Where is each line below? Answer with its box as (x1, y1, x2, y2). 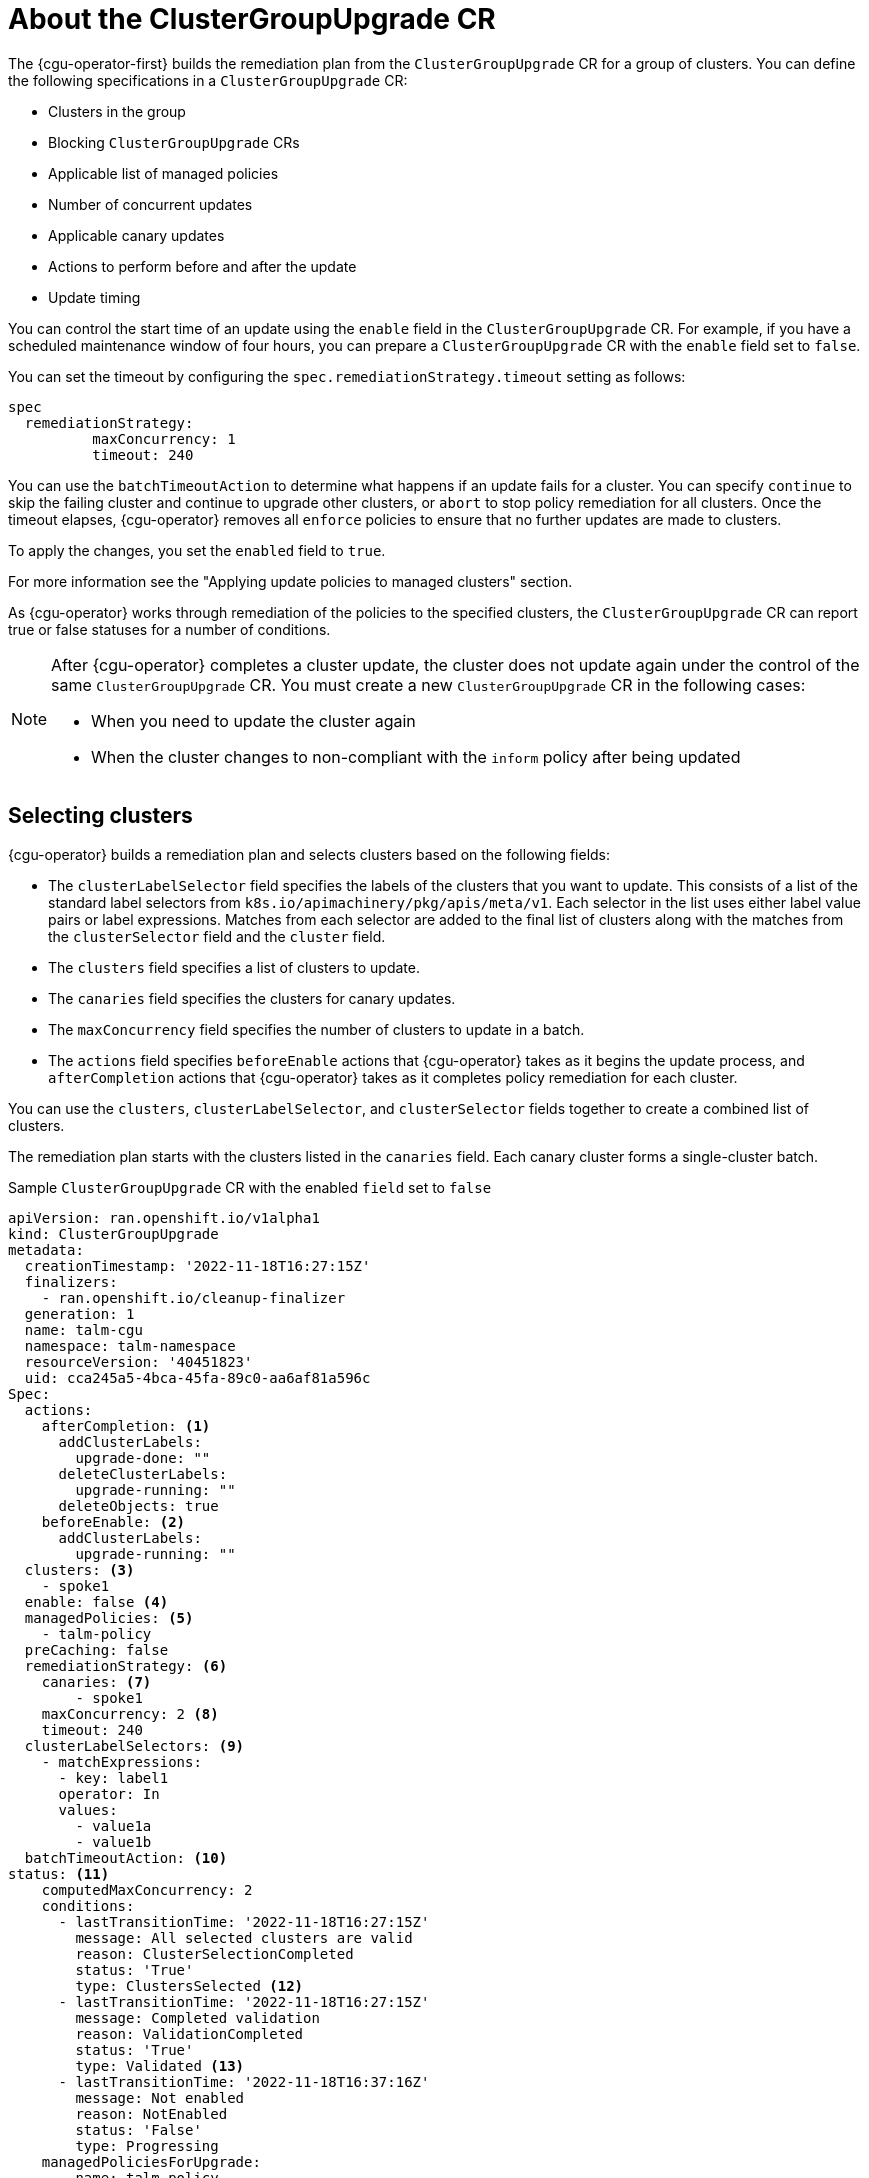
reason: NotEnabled (75, 2105, 228, 2122)
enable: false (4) (24, 1593, 169, 1610)
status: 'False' (75, 2121, 202, 2138)
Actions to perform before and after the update (48, 257, 357, 275)
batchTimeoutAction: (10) (24, 1849, 228, 1866)
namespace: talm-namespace (24, 1337, 236, 1354)
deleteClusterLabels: (58, 1465, 228, 1482)
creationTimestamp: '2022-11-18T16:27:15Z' (24, 1257, 371, 1274)
